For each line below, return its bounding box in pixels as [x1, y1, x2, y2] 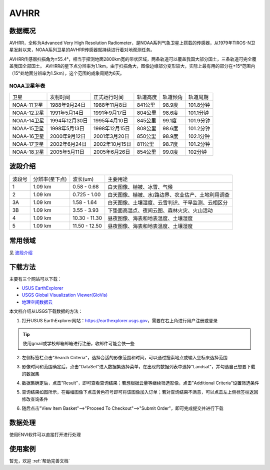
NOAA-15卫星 [12, 125, 44, 132]
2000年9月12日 [49, 133, 86, 140]
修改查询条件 [21, 396, 48, 402]
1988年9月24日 [49, 101, 86, 108]
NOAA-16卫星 [12, 133, 44, 140]
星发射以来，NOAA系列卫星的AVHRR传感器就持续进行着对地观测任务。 [9, 47, 155, 53]
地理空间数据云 [21, 299, 52, 305]
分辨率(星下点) [33, 176, 67, 183]
